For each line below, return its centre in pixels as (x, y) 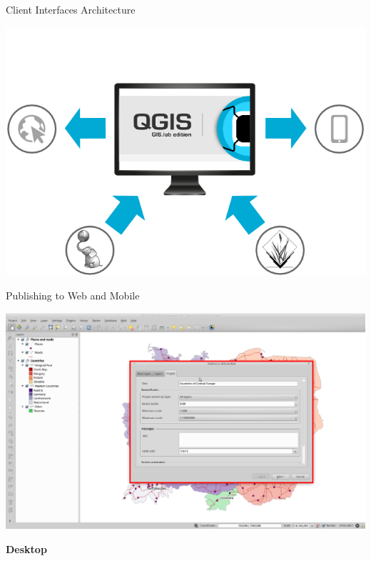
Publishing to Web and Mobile (73, 295)
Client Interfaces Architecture (71, 9)
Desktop (26, 548)
